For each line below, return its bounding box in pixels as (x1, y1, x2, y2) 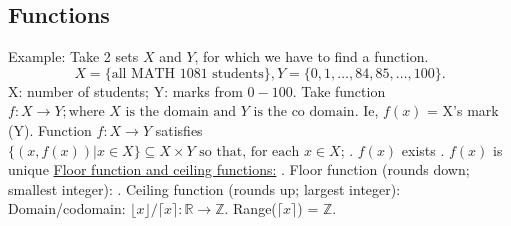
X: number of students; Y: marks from (8, 80, 243, 101)
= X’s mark (427, 100, 499, 121)
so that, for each (199, 144, 300, 159)
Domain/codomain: (8, 198, 126, 219)
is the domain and (125, 105, 237, 120)
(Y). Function (8, 119, 92, 140)
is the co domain (253, 105, 355, 120)
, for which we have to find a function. (194, 46, 429, 67)
